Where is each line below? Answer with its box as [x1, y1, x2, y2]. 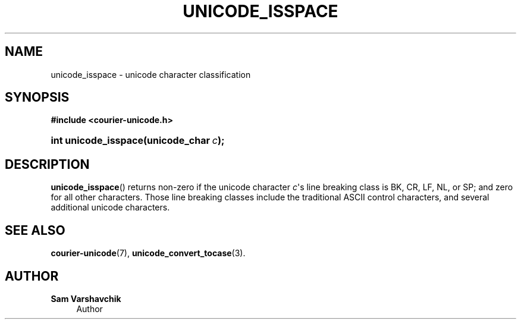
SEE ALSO [5, 222, 65, 238]
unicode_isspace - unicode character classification [51, 69, 251, 80]
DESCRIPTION [5, 156, 90, 172]
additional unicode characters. [51, 202, 170, 213]
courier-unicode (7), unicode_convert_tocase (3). [51, 248, 246, 259]
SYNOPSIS [5, 90, 70, 105]
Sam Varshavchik [51, 293, 121, 304]
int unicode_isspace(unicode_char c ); [51, 134, 225, 147]
